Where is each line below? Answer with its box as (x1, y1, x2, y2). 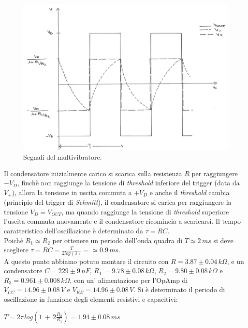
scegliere (4, 245, 29, 255)
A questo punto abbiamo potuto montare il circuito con (4, 256, 169, 266)
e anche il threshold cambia (149, 187, 230, 197)
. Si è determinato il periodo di (133, 284, 225, 295)
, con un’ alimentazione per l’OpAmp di (70, 275, 188, 285)
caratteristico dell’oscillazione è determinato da (4, 226, 144, 236)
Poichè (4, 235, 23, 245)
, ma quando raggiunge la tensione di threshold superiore (61, 206, 229, 216)
